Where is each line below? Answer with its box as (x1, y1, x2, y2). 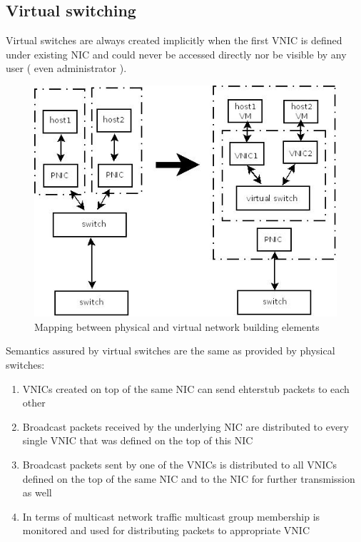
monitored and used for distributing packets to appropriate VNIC (22, 523, 310, 538)
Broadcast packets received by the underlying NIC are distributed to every (22, 419, 349, 434)
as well (22, 485, 52, 500)
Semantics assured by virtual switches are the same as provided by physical (6, 343, 335, 358)
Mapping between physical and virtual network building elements (34, 319, 320, 334)
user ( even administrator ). (6, 61, 127, 76)
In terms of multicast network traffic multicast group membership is (22, 508, 320, 523)
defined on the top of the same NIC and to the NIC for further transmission (22, 471, 355, 486)
